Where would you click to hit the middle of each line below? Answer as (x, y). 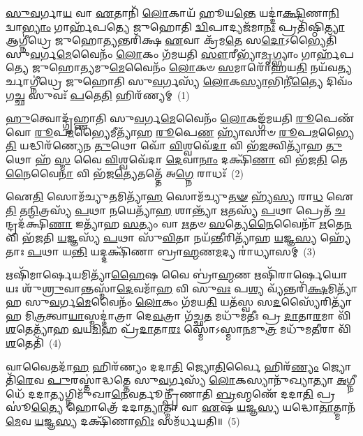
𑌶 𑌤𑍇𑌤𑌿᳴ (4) (34, 343)
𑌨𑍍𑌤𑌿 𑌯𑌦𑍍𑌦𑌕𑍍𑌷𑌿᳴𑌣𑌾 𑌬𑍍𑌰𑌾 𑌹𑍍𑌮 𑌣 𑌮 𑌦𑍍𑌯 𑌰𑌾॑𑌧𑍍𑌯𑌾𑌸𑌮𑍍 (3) (194, 251)
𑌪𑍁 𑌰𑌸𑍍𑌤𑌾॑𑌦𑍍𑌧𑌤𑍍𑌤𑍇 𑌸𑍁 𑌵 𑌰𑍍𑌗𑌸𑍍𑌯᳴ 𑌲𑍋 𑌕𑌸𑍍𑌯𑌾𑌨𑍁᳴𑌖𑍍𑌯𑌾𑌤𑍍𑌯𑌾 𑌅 (197, 380)
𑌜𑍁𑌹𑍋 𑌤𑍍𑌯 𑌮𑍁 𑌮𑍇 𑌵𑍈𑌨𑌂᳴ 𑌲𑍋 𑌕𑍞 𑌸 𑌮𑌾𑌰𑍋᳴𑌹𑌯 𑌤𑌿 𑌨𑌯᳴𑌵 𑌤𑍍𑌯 (192, 67)
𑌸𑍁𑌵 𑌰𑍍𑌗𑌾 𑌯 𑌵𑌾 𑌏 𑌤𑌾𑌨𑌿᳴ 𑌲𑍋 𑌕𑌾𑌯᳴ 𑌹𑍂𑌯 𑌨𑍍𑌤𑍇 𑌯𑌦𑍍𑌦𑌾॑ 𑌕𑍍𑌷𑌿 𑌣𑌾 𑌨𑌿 (172, 13)
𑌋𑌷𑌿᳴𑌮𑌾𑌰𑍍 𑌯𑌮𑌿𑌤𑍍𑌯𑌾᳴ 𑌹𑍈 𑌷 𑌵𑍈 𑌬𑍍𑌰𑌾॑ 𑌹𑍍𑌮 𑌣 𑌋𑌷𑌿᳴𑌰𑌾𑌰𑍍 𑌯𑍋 (177, 275)
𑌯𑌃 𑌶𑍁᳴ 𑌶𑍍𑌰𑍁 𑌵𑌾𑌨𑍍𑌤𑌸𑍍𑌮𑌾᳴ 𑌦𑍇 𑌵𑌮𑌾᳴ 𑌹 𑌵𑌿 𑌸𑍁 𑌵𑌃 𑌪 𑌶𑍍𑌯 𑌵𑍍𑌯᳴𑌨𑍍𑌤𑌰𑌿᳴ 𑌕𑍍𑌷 (167, 288)
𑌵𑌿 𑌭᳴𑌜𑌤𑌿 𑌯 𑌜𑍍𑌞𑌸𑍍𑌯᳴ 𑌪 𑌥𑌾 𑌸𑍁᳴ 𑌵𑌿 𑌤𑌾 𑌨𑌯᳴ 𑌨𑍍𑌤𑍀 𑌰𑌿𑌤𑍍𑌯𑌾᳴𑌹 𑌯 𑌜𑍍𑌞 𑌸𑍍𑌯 (161, 237)
